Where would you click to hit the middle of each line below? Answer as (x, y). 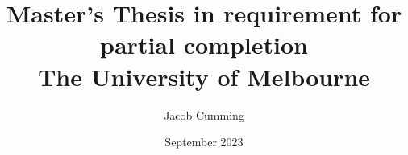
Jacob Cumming (204, 114)
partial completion (204, 45)
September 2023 (204, 142)
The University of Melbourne (204, 76)
